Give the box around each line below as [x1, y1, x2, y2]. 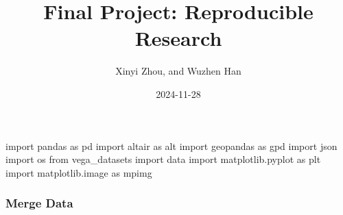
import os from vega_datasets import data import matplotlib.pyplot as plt [5, 152, 321, 166]
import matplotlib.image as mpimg [5, 165, 152, 179]
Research [134, 24, 222, 52]
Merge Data [5, 194, 73, 212]
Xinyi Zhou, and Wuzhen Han [115, 64, 241, 78]
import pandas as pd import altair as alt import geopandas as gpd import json [5, 138, 338, 153]
